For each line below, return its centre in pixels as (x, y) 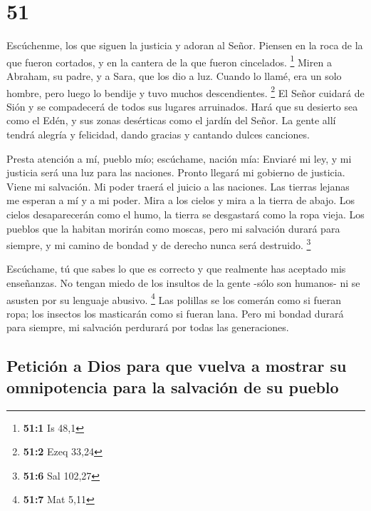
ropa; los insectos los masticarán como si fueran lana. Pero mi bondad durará (175, 313)
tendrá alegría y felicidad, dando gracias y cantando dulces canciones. (158, 134)
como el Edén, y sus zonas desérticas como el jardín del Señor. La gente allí (171, 120)
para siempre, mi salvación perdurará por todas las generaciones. (148, 327)
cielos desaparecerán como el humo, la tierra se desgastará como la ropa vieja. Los (185, 214)
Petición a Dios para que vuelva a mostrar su (177, 366)
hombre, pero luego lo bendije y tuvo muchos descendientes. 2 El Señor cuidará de (185, 91)
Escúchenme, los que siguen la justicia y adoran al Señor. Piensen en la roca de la (185, 45)
